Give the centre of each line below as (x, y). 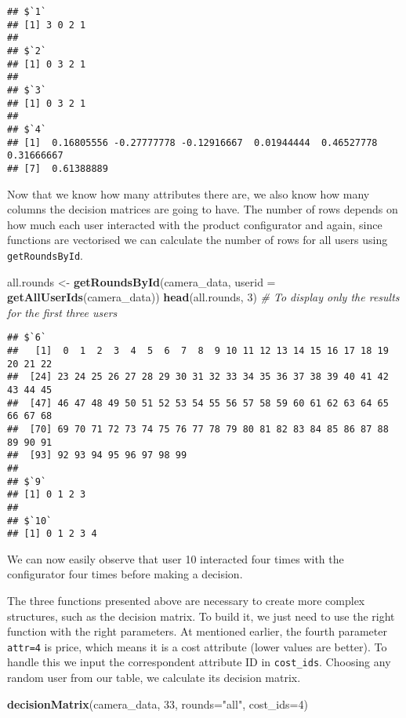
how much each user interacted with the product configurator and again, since (195, 224)
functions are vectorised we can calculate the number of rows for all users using (198, 240)
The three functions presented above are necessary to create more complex (186, 601)
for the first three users (62, 312)
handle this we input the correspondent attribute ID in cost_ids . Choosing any (199, 662)
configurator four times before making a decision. (125, 574)
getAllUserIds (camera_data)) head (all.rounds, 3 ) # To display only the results (203, 297)
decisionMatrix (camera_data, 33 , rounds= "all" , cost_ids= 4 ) (158, 703)
